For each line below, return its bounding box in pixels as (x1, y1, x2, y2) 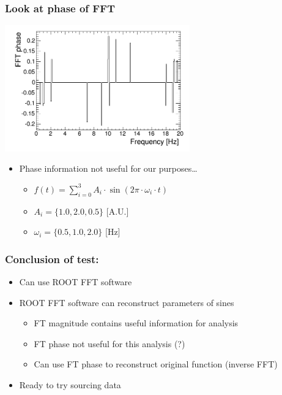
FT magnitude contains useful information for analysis (34, 316, 239, 329)
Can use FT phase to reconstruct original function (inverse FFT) (34, 358, 278, 370)
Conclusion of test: (5, 251, 99, 266)
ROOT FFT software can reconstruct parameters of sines (19, 296, 234, 309)
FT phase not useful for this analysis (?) (34, 337, 185, 350)
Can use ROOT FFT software (19, 275, 132, 288)
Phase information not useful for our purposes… (19, 162, 198, 175)
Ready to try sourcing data (19, 378, 121, 391)
